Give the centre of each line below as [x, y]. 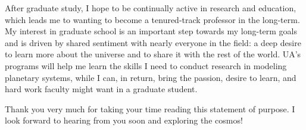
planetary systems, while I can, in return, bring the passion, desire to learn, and [151, 77]
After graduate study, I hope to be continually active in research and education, [151, 8]
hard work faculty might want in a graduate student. [101, 89]
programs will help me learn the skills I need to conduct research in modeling [146, 65]
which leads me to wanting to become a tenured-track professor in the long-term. [152, 19]
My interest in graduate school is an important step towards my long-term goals [151, 31]
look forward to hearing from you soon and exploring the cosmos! [124, 120]
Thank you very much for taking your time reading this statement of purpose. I [150, 108]
